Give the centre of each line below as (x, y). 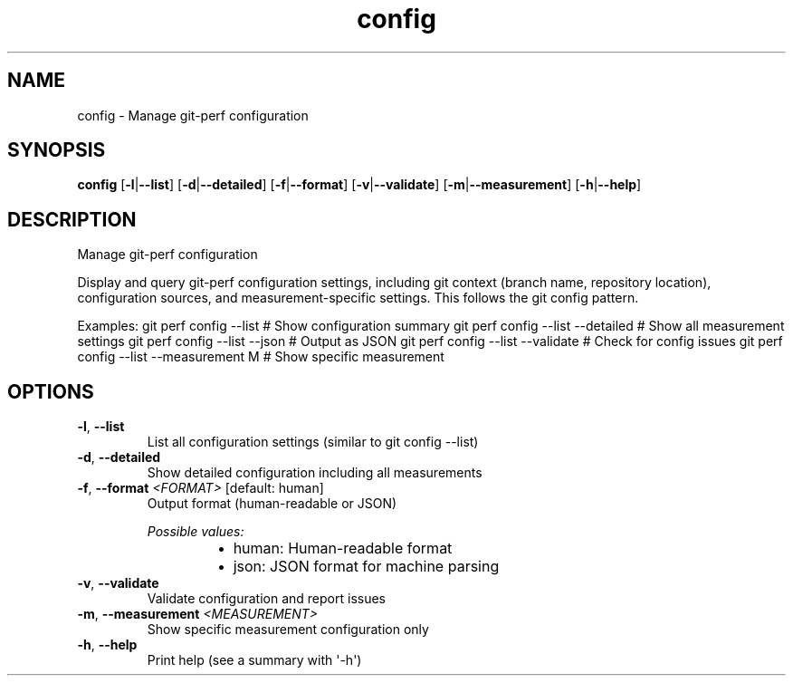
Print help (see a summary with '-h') (254, 660)
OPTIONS (51, 391)
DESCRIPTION (72, 219)
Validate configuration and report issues (266, 599)
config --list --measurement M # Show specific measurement (261, 357)
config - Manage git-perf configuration (193, 115)
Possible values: (196, 532)
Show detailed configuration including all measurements (315, 473)
